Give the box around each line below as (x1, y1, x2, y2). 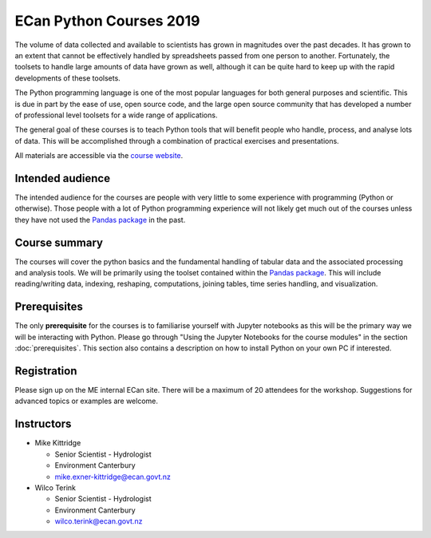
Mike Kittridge (34, 438, 81, 448)
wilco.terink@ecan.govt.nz (54, 516, 143, 526)
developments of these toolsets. (14, 73, 121, 83)
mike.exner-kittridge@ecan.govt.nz (54, 472, 172, 481)
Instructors (14, 417, 72, 431)
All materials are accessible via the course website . (14, 151, 184, 160)
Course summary (14, 235, 104, 249)
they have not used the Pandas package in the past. (14, 215, 186, 224)
